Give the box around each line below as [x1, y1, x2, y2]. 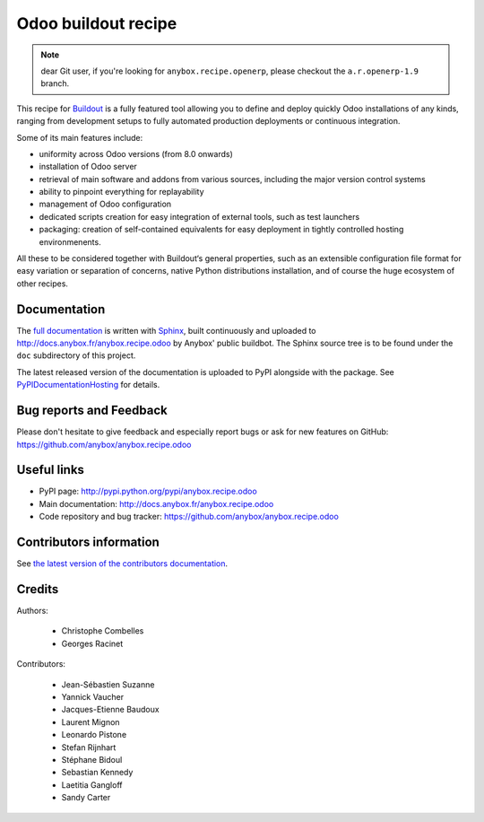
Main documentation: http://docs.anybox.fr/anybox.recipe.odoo [39, 498, 274, 509]
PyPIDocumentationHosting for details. [16, 380, 160, 390]
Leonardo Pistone [61, 730, 127, 740]
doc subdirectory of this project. [16, 350, 136, 361]
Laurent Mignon [61, 716, 120, 727]
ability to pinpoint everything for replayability [39, 187, 204, 197]
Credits [16, 582, 59, 597]
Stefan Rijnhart [61, 741, 117, 753]
